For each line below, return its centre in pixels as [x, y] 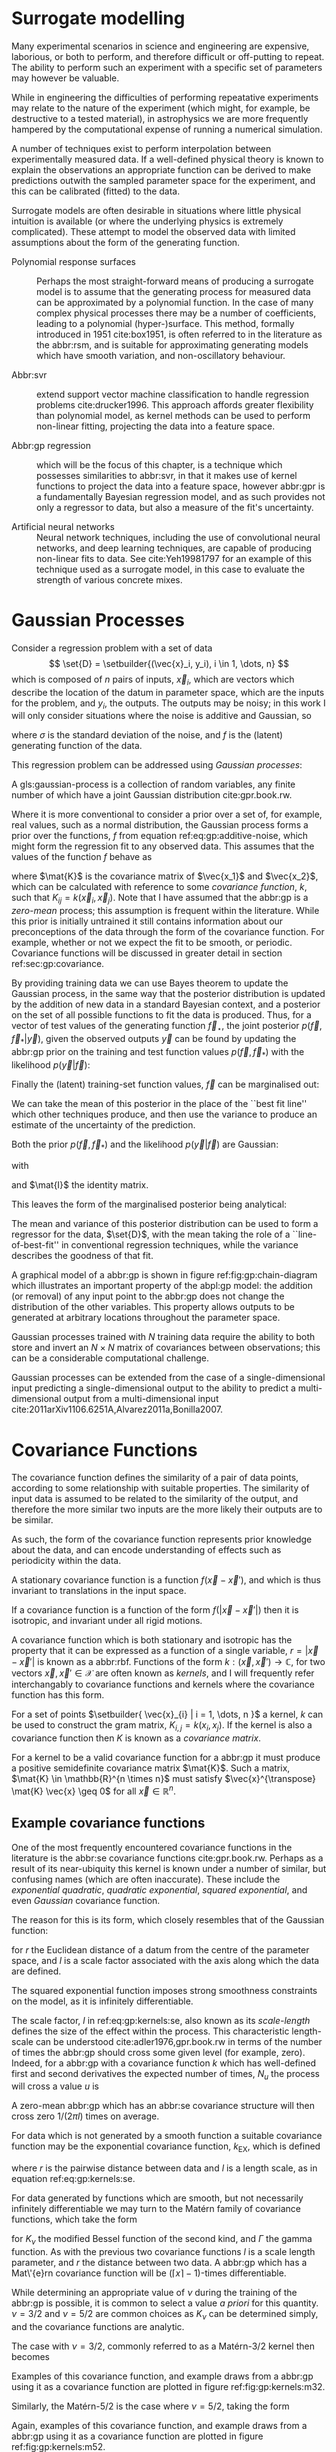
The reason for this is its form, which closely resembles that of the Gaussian [168, 1919]
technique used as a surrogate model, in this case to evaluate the [171, 569]
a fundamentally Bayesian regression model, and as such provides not [181, 496]
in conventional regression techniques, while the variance [179, 1245]
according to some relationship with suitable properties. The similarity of [160, 1488]
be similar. [32, 1520]
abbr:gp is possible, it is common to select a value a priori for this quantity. [165, 2303]
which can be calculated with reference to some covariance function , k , [159, 887]
